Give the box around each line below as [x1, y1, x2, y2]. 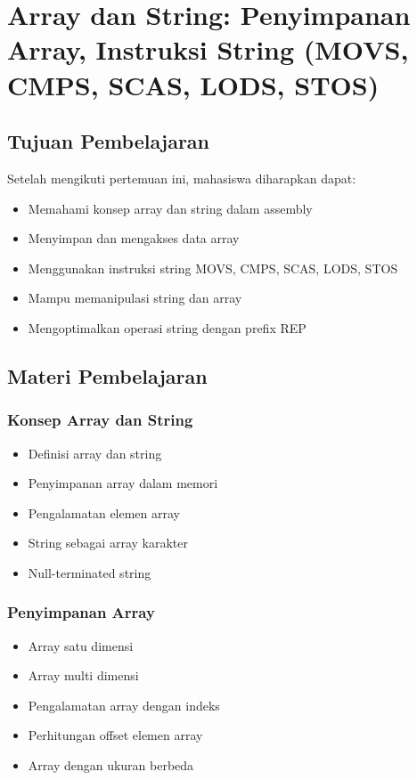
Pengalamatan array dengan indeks [28, 695, 220, 714]
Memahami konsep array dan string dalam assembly [28, 199, 313, 217]
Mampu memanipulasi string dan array [28, 288, 242, 307]
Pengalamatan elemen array [28, 503, 181, 522]
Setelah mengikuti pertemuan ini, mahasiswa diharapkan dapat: [7, 168, 356, 187]
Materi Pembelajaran [7, 362, 208, 389]
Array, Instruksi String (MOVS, [7, 31, 409, 68]
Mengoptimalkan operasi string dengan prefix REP [28, 318, 307, 337]
